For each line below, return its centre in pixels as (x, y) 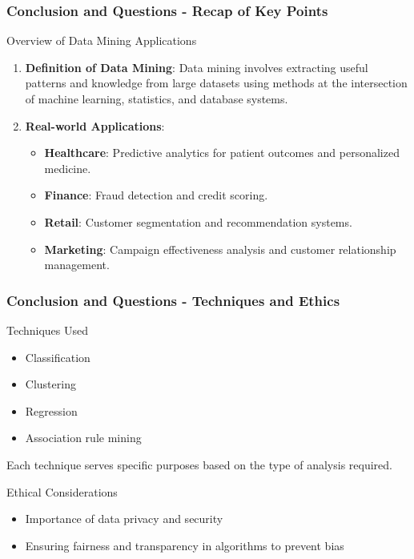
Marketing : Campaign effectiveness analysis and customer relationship (220, 249)
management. (77, 265)
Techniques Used (48, 330)
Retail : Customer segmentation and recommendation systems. (198, 221)
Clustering (50, 384)
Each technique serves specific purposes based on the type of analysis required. (200, 464)
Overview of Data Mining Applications (102, 40)
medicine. (68, 168)
